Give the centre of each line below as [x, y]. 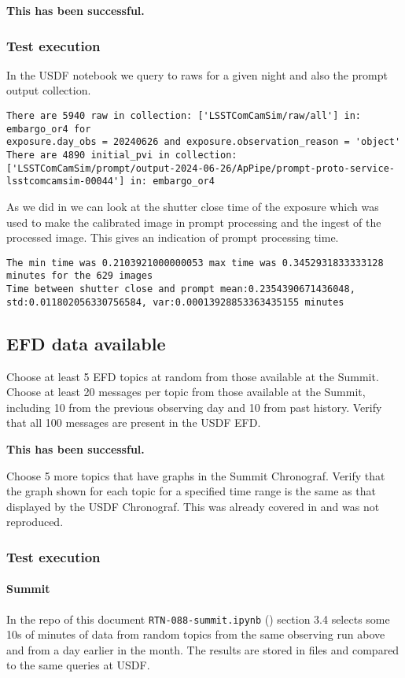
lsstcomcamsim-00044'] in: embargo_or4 [110, 182]
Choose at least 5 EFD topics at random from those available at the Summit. [193, 376]
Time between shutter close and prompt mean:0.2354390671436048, [181, 289]
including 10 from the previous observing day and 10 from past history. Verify [194, 407]
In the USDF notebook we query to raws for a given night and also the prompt [197, 74]
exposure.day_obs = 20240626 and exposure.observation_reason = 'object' [204, 142]
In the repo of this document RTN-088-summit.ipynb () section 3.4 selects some [198, 619]
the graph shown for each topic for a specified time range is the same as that [191, 491]
